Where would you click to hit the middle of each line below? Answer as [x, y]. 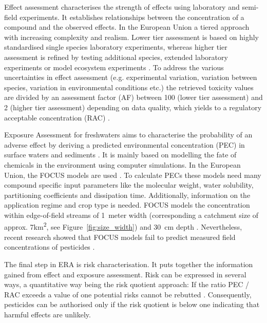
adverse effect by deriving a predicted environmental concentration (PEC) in [125, 144]
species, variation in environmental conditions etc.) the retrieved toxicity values [129, 87]
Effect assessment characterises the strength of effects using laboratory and [122, 7]
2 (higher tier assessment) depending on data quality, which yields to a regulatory [133, 107]
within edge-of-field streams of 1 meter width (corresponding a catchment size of [131, 215]
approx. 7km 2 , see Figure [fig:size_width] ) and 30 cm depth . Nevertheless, [123, 226]
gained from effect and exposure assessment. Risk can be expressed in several [125, 274]
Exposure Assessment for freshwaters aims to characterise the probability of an [128, 135]
